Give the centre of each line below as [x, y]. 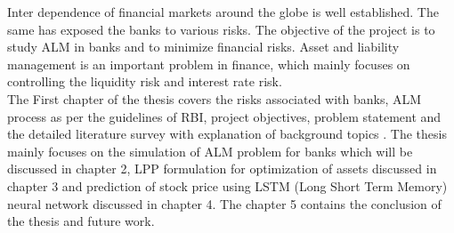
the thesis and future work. [81, 221]
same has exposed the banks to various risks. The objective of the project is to [221, 29]
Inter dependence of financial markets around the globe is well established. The [223, 12]
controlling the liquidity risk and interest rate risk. [145, 81]
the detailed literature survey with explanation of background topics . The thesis [227, 134]
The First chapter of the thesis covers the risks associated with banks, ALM [215, 98]
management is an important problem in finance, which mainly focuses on [209, 64]
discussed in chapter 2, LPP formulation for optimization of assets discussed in [222, 169]
